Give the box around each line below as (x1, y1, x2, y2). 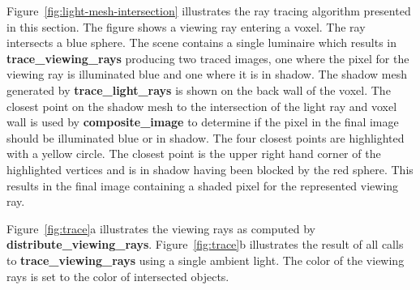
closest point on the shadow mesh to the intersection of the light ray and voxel (6, 97, 397, 114)
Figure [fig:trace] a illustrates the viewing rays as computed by (6, 220, 316, 237)
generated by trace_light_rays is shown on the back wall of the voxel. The (6, 81, 391, 98)
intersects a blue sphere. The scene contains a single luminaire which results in (6, 34, 396, 51)
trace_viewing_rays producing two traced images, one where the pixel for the (6, 49, 409, 66)
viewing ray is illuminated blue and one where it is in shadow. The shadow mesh (6, 66, 407, 83)
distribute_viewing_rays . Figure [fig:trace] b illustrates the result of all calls (6, 236, 404, 253)
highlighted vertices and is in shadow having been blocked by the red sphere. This (6, 160, 414, 177)
